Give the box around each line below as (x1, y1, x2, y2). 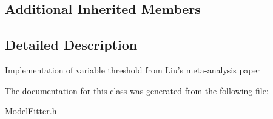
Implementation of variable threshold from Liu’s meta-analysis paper (5, 63, 261, 76)
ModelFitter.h (5, 104, 57, 117)
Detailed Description (5, 35, 138, 54)
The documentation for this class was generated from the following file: (5, 84, 269, 97)
